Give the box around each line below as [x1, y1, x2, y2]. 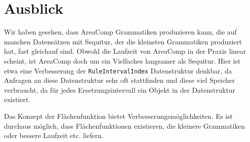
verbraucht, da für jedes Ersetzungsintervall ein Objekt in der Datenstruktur [4, 84, 235, 95]
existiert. [4, 94, 31, 105]
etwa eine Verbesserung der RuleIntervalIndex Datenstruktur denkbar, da [4, 65, 232, 75]
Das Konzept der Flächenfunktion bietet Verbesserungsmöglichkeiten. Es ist [4, 110, 233, 121]
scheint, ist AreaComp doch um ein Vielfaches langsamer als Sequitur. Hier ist [4, 55, 241, 66]
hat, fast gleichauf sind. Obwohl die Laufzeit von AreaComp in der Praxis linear [4, 46, 246, 56]
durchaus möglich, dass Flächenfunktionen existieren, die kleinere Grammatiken [4, 120, 245, 131]
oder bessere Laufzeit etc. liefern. [4, 130, 104, 141]
